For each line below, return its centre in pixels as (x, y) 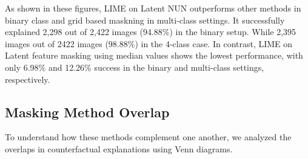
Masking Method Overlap (87, 112)
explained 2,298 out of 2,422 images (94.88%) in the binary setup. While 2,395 (151, 32)
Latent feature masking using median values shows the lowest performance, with (154, 55)
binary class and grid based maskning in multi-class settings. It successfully (145, 20)
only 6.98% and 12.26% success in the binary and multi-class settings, (135, 67)
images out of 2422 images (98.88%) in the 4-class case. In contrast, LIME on (149, 43)
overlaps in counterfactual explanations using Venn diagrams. (119, 148)
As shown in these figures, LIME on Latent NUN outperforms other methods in (153, 8)
